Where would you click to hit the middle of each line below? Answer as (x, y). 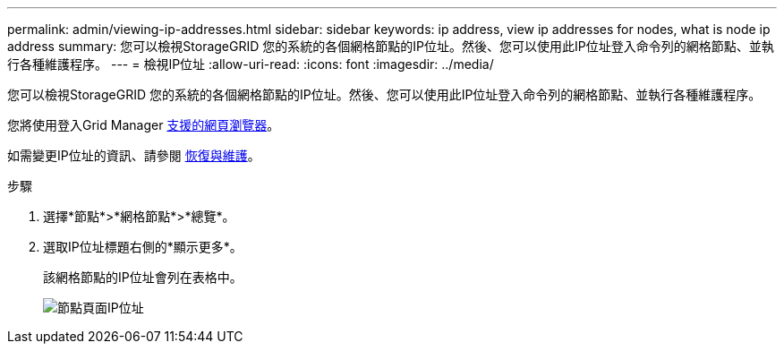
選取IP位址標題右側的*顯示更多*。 (143, 247)
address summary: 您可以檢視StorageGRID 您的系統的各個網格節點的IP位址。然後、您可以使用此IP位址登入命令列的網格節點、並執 (391, 46)
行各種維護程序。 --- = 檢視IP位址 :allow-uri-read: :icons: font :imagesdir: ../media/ (251, 64)
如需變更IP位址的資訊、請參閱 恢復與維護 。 (134, 155)
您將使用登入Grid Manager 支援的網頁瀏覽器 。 (144, 125)
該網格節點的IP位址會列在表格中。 (143, 277)
